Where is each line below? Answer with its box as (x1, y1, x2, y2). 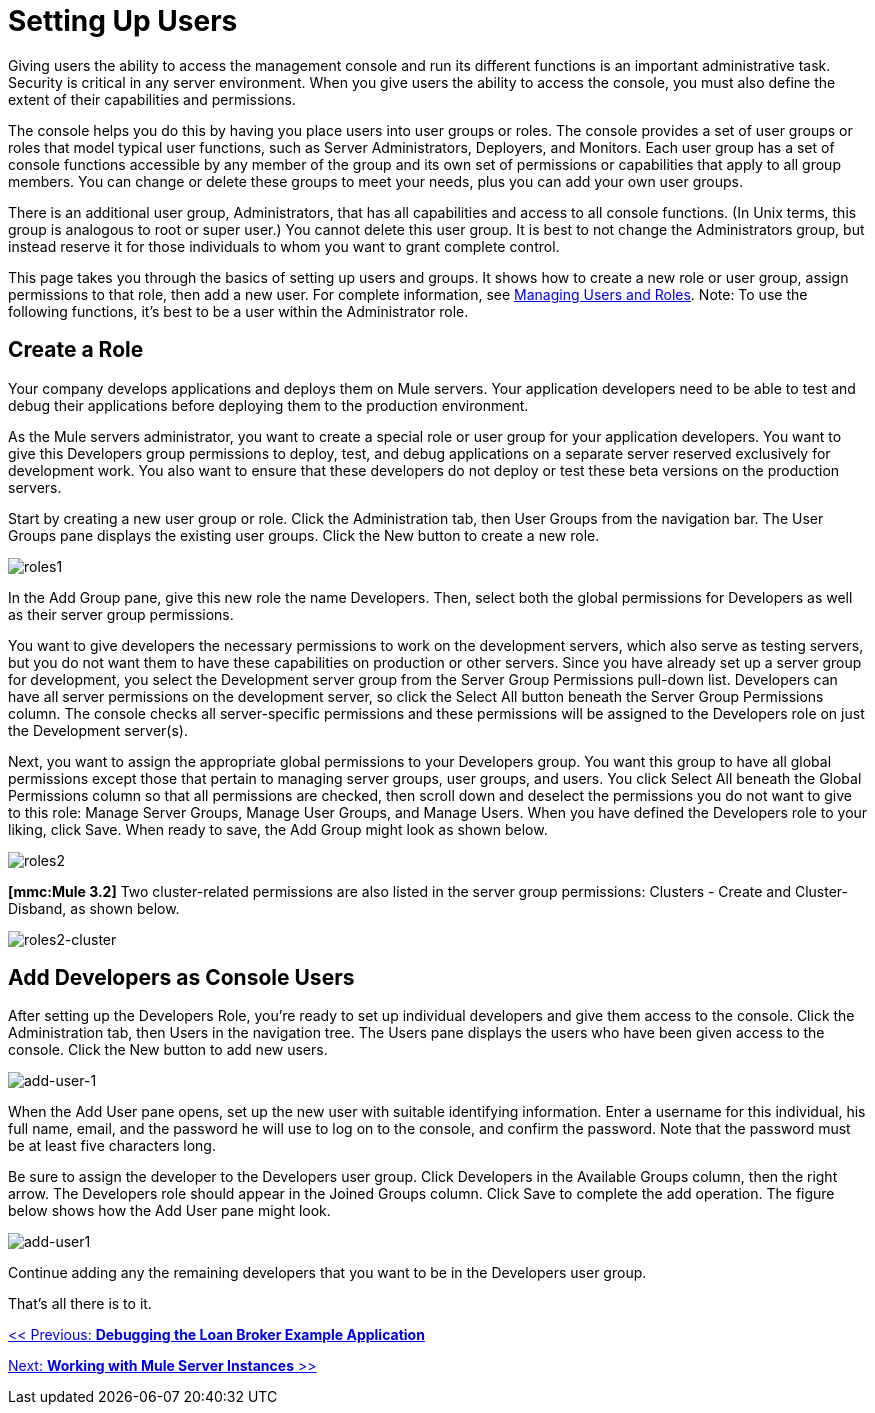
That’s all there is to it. (8, 1295, 152, 1313)
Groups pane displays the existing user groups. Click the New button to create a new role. (8, 526, 600, 544)
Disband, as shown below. (8, 899, 180, 917)
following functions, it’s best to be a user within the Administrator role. (8, 302, 469, 320)
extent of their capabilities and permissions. (8, 90, 296, 108)
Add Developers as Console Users (8, 965, 355, 991)
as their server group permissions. (8, 605, 234, 623)
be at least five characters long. (8, 1137, 216, 1155)
